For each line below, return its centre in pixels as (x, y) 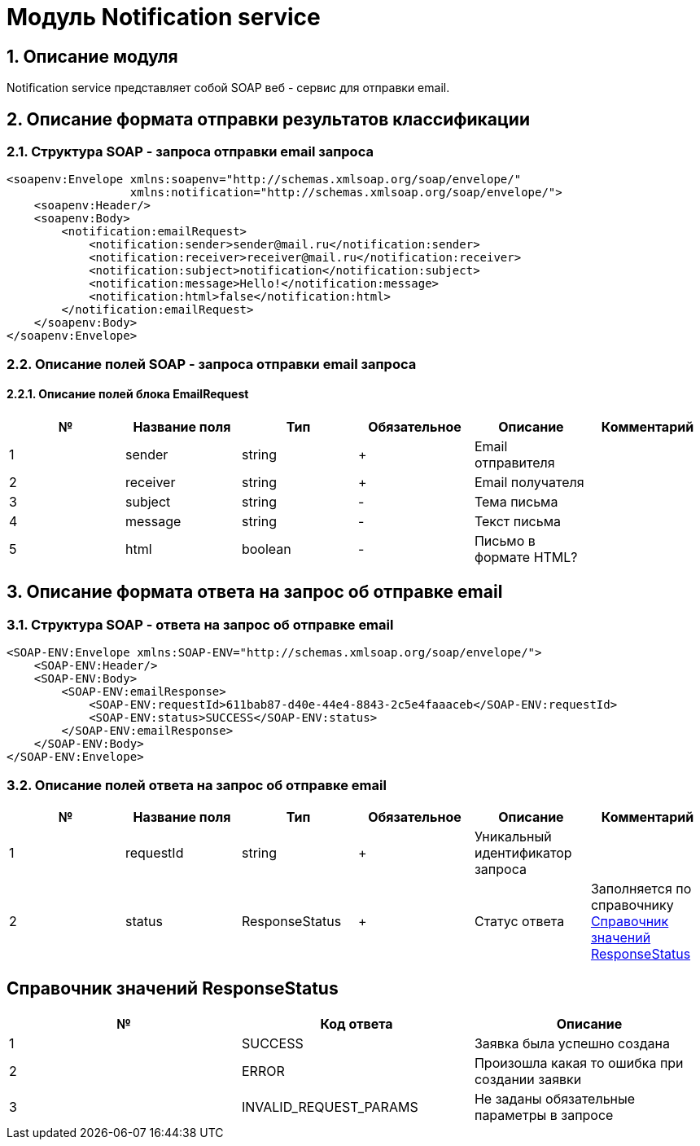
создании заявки (528, 1079)
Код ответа (357, 1023)
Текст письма (517, 521)
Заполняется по (641, 888)
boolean (266, 549)
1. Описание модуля (92, 56)
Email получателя (529, 482)
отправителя (514, 462)
